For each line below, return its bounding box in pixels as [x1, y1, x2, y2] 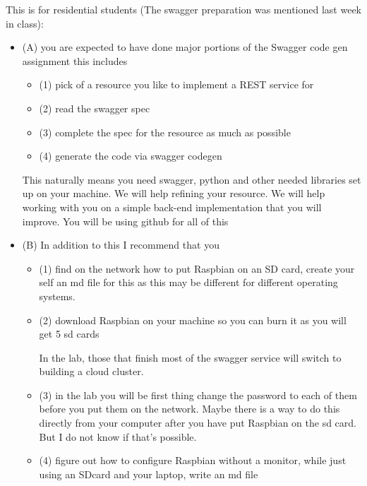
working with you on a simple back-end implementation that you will [22, 199, 322, 214]
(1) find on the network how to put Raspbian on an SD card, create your [39, 261, 355, 275]
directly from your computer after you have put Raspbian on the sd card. [39, 415, 356, 430]
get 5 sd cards [39, 326, 100, 341]
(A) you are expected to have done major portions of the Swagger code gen [22, 40, 348, 54]
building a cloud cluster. [39, 364, 144, 379]
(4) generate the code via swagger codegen [39, 148, 222, 163]
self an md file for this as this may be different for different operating [39, 275, 338, 290]
